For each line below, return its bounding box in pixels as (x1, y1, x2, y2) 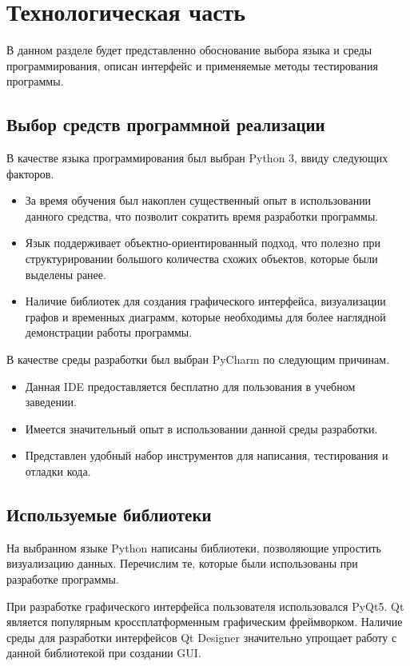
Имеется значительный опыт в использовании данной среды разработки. (25, 420, 378, 437)
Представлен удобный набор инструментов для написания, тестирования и (25, 447, 388, 464)
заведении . (25, 393, 77, 410)
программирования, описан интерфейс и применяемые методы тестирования (6, 57, 378, 74)
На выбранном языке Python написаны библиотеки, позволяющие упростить (6, 539, 381, 556)
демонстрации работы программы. (25, 324, 193, 341)
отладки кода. (25, 463, 91, 480)
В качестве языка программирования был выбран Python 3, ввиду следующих (6, 150, 388, 166)
